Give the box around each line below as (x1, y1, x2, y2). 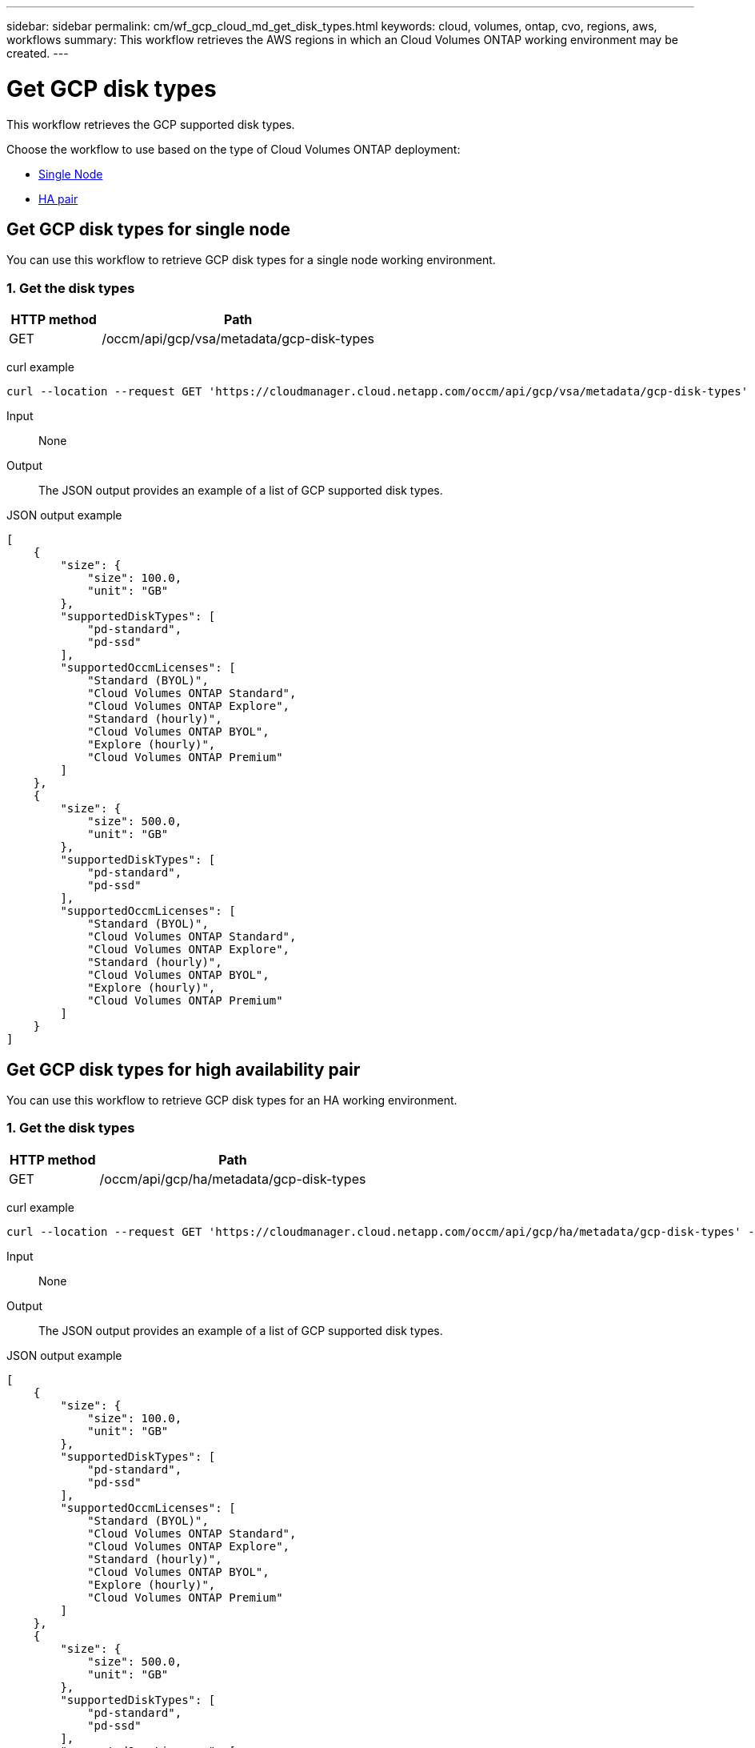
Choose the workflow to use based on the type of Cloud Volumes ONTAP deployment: (6, 142, 461, 156)
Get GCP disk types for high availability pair (6, 1059, 361, 1080)
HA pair (38, 191, 78, 206)
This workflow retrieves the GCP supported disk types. (6, 117, 295, 131)
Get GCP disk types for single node (6, 218, 290, 239)
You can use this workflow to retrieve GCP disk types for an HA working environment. (6, 1092, 457, 1107)
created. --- (6, 46, 69, 60)
